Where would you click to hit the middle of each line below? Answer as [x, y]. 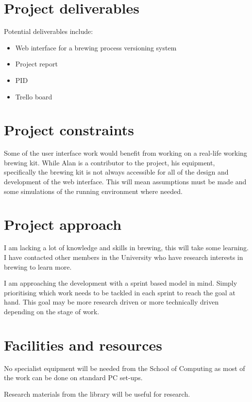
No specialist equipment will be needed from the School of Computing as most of [125, 368]
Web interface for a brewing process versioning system [96, 47]
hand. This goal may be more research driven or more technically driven [111, 302]
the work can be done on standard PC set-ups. [73, 378]
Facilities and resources [83, 345]
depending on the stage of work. [52, 311]
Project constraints [69, 130]
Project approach [63, 224]
